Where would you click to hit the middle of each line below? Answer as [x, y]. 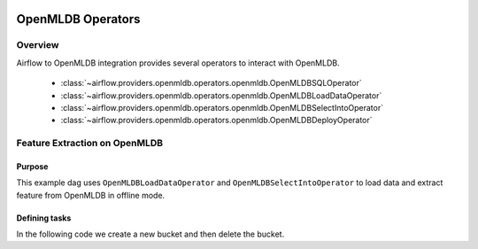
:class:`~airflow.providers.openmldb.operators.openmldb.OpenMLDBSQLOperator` [211, 83]
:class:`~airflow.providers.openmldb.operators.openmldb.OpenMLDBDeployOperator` [216, 121]
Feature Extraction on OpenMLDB [90, 144]
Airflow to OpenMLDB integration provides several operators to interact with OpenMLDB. [178, 63]
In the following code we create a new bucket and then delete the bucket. [150, 234]
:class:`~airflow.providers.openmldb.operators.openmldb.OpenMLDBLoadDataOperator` [221, 95]
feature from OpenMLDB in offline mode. [91, 195]
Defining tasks [44, 218]
